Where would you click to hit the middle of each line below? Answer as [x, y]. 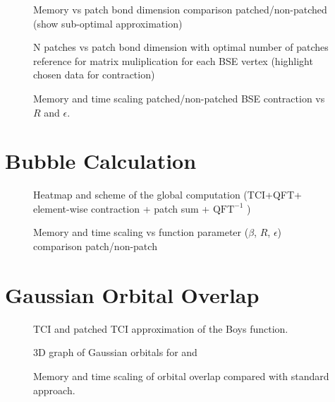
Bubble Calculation [101, 161]
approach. [54, 390]
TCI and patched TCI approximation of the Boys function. [161, 328]
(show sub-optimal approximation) [108, 23]
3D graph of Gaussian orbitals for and [115, 352]
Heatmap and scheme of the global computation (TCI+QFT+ [167, 195]
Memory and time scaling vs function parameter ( [141, 232]
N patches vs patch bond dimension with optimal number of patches [181, 47]
